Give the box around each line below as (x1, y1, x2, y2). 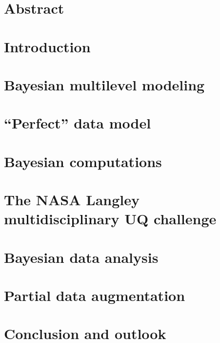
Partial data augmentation (4, 285, 185, 305)
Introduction (4, 36, 91, 56)
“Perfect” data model (4, 113, 151, 133)
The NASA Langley (4, 190, 140, 210)
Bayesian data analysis (4, 247, 159, 267)
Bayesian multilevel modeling (4, 74, 205, 94)
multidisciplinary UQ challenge (4, 209, 217, 229)
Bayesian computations (4, 151, 162, 171)
